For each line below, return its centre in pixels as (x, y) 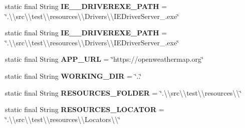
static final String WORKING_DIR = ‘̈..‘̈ (73, 75)
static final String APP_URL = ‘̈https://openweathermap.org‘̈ (104, 59)
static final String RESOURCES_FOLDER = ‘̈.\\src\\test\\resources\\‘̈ (124, 92)
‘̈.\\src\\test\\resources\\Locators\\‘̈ (63, 119)
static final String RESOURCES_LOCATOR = (85, 109)
